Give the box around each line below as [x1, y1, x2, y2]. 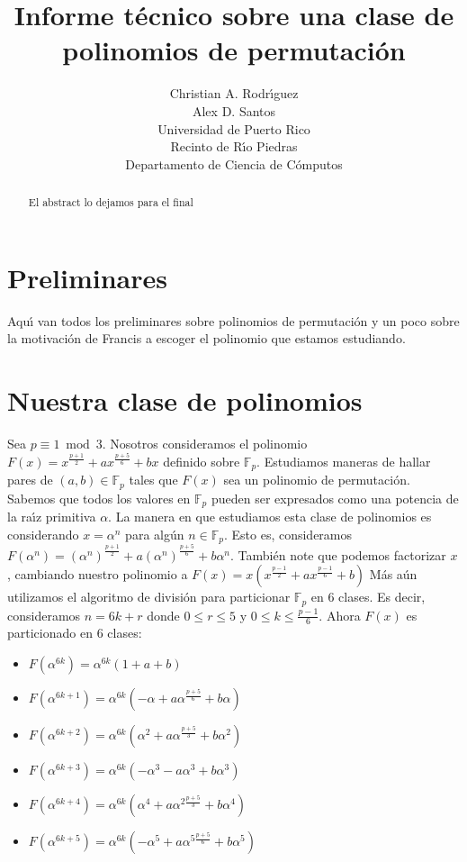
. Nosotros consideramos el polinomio [102, 433, 308, 452]
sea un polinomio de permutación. [223, 470, 410, 489]
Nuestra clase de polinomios [7, 382, 363, 419]
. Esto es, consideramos [223, 524, 353, 543]
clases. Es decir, [338, 587, 426, 606]
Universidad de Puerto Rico [157, 119, 310, 138]
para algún [125, 524, 184, 543]
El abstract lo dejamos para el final [28, 195, 193, 210]
